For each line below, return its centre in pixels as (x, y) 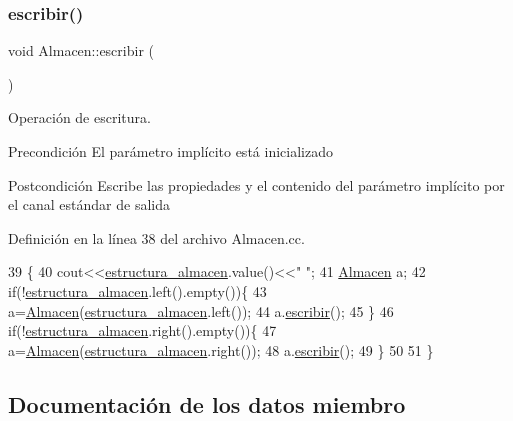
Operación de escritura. (79, 117)
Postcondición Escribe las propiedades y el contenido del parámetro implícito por (256, 184)
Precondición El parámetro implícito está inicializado (170, 151)
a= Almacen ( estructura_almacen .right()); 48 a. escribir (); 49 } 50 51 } (221, 349)
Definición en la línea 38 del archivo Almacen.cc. (156, 237)
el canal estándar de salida (89, 204)
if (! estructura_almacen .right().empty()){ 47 (142, 330)
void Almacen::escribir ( (81, 50)
